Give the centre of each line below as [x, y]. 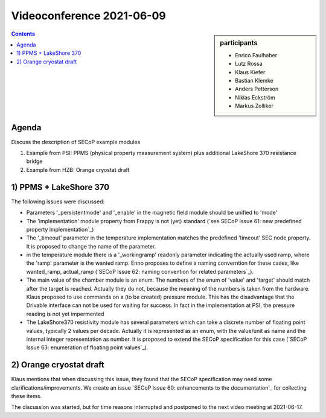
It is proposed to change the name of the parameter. [91, 246]
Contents [23, 34]
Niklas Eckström [255, 97]
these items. [27, 396]
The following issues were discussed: [58, 201]
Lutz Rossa [249, 64]
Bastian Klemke [254, 80]
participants [239, 43]
